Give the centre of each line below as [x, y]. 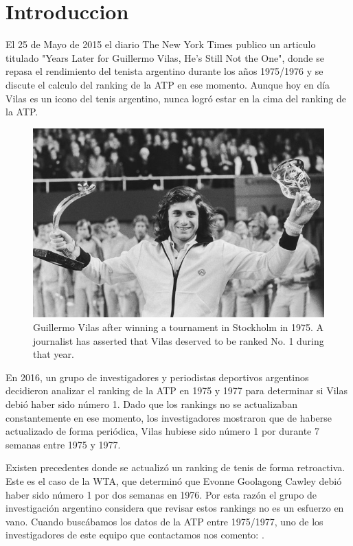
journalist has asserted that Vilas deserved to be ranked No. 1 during [179, 340]
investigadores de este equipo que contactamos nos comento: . [135, 535]
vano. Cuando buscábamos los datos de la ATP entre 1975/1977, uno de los [164, 521]
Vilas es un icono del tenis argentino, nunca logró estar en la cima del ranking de [176, 98]
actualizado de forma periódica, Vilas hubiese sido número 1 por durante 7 [163, 431]
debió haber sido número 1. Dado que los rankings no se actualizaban [151, 404]
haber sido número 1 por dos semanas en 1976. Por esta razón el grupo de [161, 494]
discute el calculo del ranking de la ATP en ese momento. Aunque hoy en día [168, 84]
